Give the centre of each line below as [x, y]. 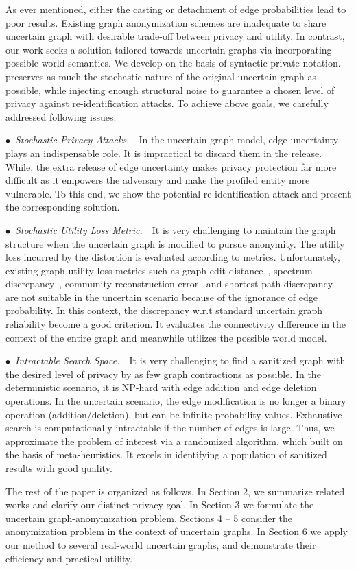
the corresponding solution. [63, 207]
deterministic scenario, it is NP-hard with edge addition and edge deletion [161, 387]
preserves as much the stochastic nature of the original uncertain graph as [161, 76]
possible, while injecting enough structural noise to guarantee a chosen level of [170, 90]
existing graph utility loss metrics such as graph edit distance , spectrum [159, 270]
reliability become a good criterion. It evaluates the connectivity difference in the [176, 324]
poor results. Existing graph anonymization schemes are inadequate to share [166, 22]
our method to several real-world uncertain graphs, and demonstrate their [161, 544]
